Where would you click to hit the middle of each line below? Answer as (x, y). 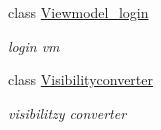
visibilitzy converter (67, 112)
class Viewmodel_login (78, 12)
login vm (34, 45)
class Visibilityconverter (80, 79)
